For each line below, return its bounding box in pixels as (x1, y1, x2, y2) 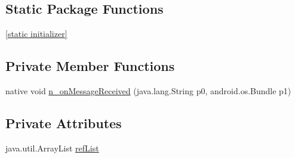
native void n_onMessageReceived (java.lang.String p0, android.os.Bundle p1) (5, 85, 291, 97)
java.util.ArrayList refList (5, 141, 99, 154)
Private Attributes (5, 113, 122, 132)
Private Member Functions (5, 57, 175, 75)
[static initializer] (5, 27, 67, 40)
